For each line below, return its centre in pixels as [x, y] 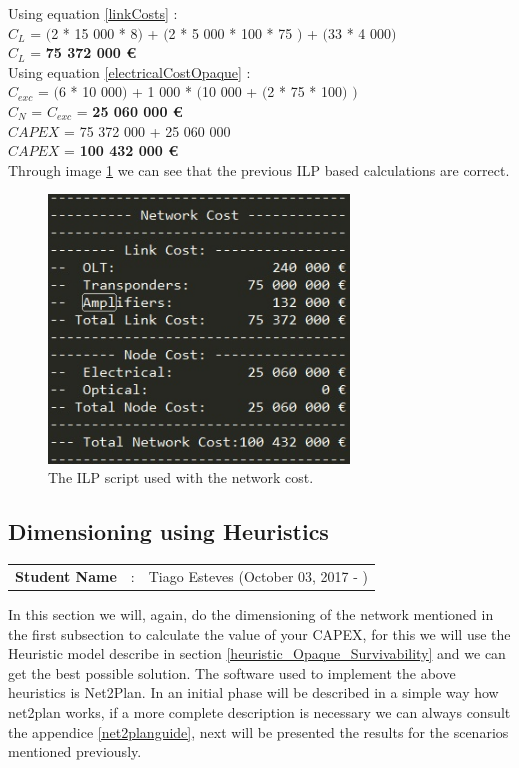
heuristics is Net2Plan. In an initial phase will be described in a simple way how [253, 692]
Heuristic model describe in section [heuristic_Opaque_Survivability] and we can [257, 653]
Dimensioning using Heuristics [168, 531]
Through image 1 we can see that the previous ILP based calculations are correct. [259, 169]
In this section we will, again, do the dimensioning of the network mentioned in [251, 613]
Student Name [66, 575]
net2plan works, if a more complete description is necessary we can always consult [259, 711]
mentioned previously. [75, 751]
